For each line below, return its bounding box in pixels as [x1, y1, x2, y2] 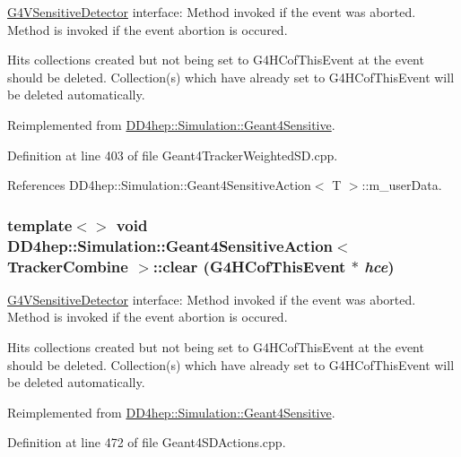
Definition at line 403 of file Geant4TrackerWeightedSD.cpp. [7, 145, 338, 164]
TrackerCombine [7, 254, 128, 277]
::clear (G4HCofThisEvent [152, 254, 346, 277]
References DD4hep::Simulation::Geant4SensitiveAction [7, 176, 311, 194]
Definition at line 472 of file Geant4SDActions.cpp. [7, 433, 286, 452]
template [7, 213, 73, 236]
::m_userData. [361, 176, 442, 194]
